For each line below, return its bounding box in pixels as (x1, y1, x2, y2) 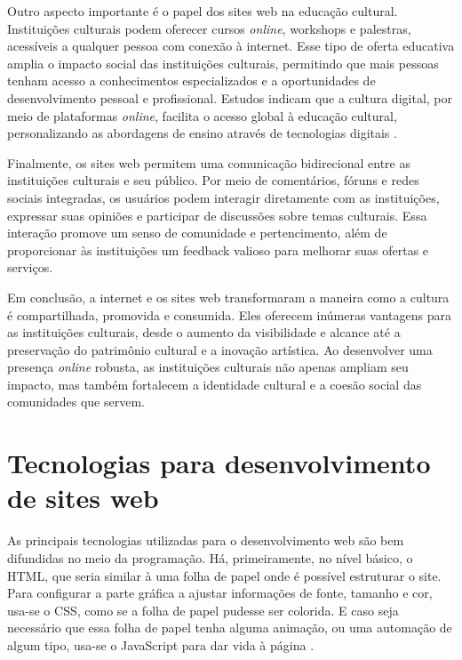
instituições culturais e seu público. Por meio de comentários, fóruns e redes (7, 171, 419, 189)
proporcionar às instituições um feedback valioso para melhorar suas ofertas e (7, 240, 429, 259)
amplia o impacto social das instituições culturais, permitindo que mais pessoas (7, 53, 439, 72)
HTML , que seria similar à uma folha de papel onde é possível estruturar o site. (7, 566, 442, 584)
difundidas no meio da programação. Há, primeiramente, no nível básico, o (7, 548, 413, 567)
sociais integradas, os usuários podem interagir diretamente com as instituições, (7, 188, 440, 206)
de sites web (7, 479, 159, 516)
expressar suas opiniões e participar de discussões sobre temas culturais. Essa (7, 205, 427, 224)
